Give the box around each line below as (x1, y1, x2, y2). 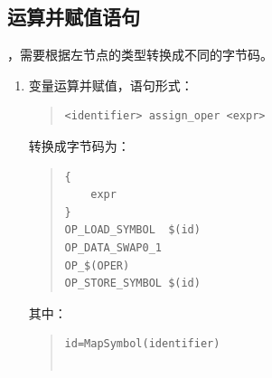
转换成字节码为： (28, 136, 130, 155)
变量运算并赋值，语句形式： (28, 75, 193, 94)
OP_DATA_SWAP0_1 (64, 241, 162, 254)
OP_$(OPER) (64, 259, 130, 272)
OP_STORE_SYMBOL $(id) (64, 277, 201, 290)
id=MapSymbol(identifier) (64, 337, 220, 351)
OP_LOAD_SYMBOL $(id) (64, 223, 201, 237)
